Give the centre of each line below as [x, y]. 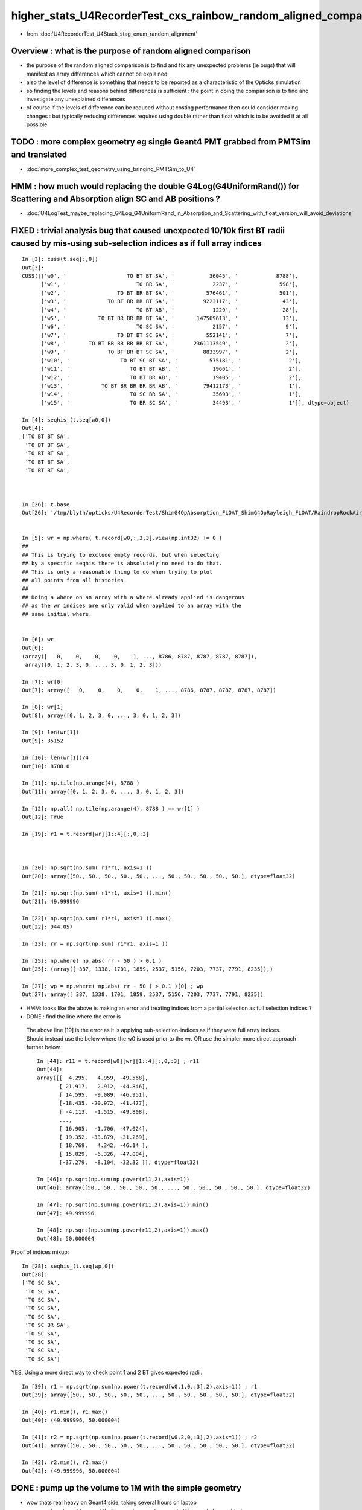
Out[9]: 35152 [43, 741]
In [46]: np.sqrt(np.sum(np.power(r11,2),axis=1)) [113, 1179]
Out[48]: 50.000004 [66, 1239]
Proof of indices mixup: [40, 1252]
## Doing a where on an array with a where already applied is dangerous [133, 597]
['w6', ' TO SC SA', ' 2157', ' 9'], [170, 327]
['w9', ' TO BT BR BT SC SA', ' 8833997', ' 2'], [170, 352]
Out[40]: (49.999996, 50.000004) [71, 1420]
